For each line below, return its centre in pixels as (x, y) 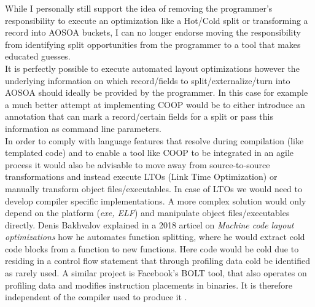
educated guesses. (38, 56)
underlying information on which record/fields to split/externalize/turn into (148, 80)
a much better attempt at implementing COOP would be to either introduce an (155, 104)
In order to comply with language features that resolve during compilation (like (154, 140)
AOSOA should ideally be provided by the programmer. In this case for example (157, 92)
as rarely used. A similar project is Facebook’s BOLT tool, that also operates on (156, 273)
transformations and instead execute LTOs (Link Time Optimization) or (141, 177)
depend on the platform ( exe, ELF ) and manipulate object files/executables (147, 213)
